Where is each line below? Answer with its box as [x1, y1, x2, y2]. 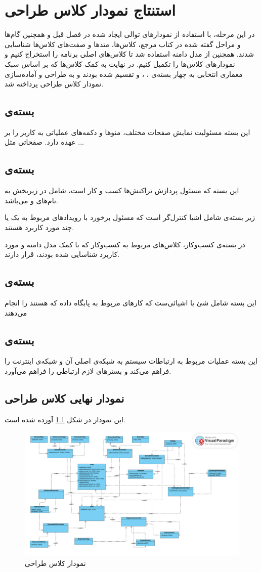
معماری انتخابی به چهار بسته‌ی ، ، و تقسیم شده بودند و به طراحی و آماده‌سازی [5, 68, 243, 79]
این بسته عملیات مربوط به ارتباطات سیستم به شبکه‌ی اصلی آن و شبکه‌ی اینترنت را [5, 356, 257, 366]
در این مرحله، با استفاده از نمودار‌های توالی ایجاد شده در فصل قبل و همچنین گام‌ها [5, 29, 255, 39]
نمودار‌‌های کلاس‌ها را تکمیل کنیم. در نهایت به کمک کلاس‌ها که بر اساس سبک [5, 58, 235, 69]
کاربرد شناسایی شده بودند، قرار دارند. [5, 249, 120, 259]
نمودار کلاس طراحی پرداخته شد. [5, 78, 104, 89]
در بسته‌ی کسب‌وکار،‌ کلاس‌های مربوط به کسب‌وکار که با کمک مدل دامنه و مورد [5, 239, 245, 249]
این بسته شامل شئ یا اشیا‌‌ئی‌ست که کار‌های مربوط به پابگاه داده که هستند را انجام [5, 297, 256, 308]
